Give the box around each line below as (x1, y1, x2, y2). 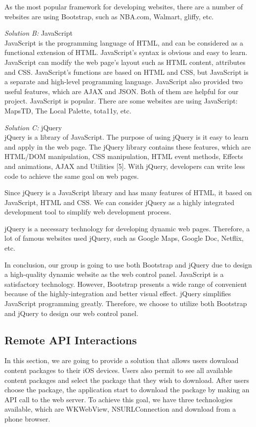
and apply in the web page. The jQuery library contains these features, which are (4, 141, 251, 152)
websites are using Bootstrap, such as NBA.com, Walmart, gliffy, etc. (4, 11, 214, 21)
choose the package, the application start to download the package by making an (4, 384, 250, 395)
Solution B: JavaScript (4, 28, 73, 38)
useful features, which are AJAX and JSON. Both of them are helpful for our (4, 86, 239, 96)
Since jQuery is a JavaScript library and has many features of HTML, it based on (4, 187, 252, 198)
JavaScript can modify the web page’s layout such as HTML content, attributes (4, 56, 246, 67)
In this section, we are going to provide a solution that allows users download (4, 355, 239, 366)
